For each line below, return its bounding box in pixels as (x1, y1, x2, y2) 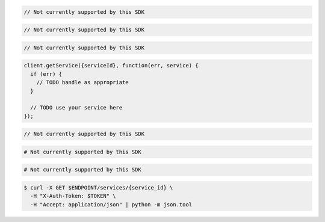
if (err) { (30, 70, 63, 78)
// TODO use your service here (30, 104, 123, 111)
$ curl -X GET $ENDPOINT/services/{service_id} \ (23, 184, 173, 191)
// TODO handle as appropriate (36, 79, 129, 86)
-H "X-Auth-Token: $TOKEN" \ (30, 193, 117, 200)
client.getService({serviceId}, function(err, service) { (23, 62, 199, 69)
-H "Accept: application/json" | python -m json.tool (30, 201, 193, 208)
